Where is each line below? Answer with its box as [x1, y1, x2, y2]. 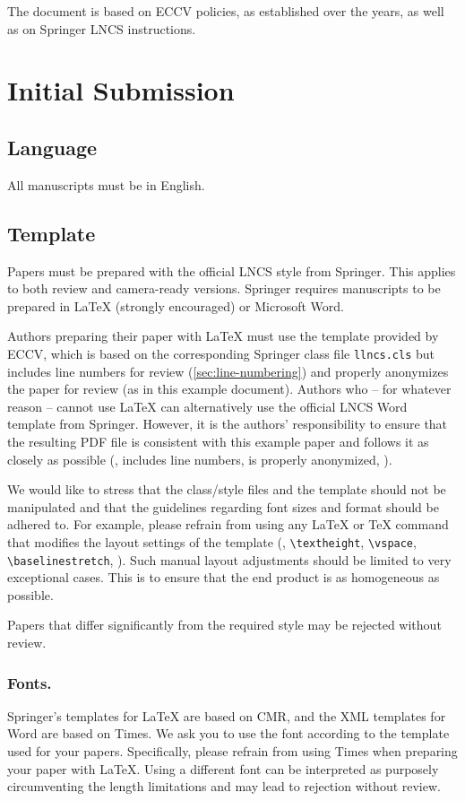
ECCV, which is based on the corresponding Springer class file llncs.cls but [7, 344, 435, 362]
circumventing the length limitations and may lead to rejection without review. [7, 777, 441, 796]
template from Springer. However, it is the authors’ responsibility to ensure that [7, 414, 448, 433]
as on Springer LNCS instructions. [7, 19, 196, 38]
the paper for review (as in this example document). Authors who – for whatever [7, 379, 452, 398]
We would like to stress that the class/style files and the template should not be [7, 480, 446, 499]
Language [7, 133, 98, 161]
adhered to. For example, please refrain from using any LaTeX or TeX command [7, 515, 449, 534]
